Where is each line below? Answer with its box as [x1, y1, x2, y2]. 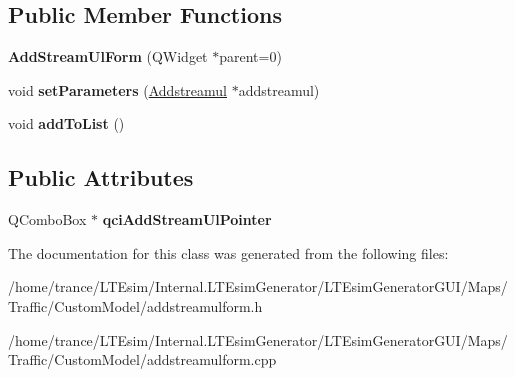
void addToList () [8, 113, 125, 134]
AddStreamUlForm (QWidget [8, 46, 208, 67]
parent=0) [219, 46, 282, 67]
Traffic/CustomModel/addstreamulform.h [8, 295, 263, 316]
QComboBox [8, 209, 87, 230]
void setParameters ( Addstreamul [8, 79, 228, 100]
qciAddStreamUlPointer [102, 209, 272, 230]
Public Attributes [8, 162, 194, 193]
